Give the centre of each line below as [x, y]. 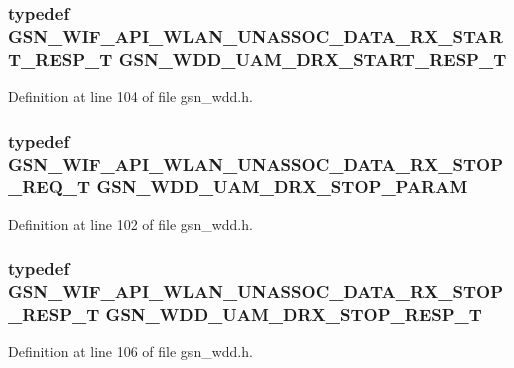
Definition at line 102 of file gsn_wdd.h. [130, 223]
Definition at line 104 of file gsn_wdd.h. [130, 96]
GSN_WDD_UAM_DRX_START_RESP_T [312, 58]
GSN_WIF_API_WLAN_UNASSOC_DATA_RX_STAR [255, 35]
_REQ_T [49, 186]
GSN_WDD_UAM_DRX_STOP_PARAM [282, 186]
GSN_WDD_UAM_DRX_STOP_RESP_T [293, 314]
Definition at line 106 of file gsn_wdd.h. [130, 351]
